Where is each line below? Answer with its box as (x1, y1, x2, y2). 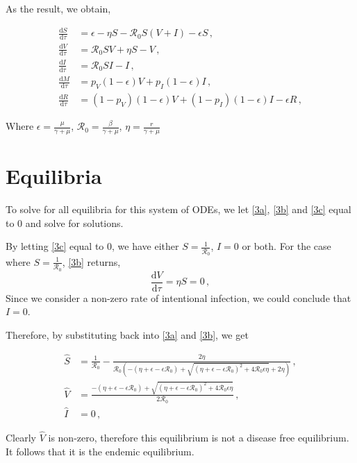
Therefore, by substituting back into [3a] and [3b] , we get (6, 327, 249, 342)
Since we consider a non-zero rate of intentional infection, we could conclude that (6, 290, 351, 305)
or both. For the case (242, 239, 331, 253)
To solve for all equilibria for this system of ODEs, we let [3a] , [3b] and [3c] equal (6, 202, 351, 217)
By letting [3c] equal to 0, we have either (6, 239, 179, 253)
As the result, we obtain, (6, 1, 111, 15)
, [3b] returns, (62, 254, 121, 269)
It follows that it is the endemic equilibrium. (6, 444, 194, 458)
